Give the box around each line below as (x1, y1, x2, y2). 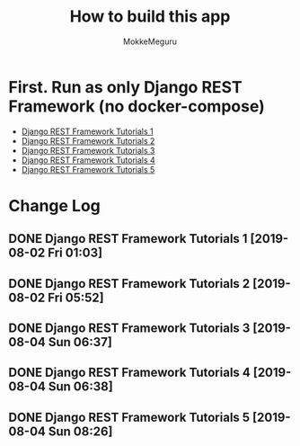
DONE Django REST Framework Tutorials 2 (8, 276, 251, 291)
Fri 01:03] (48, 245, 103, 261)
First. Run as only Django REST (8, 76, 243, 97)
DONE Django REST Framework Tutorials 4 (8, 365, 251, 380)
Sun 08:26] (48, 424, 113, 439)
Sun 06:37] (48, 334, 113, 350)
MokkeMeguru (123, 36, 177, 47)
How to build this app (69, 6, 231, 27)
